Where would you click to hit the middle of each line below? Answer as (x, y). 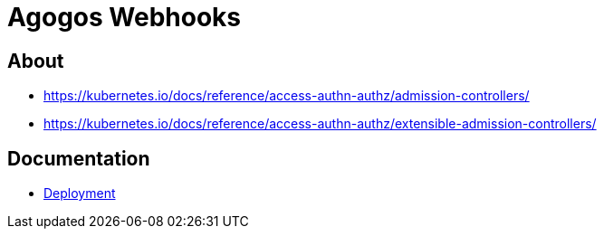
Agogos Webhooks (124, 17)
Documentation (79, 158)
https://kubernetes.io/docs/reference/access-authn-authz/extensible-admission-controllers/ (320, 124)
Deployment (80, 194)
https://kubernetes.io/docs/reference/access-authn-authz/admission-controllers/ (287, 96)
